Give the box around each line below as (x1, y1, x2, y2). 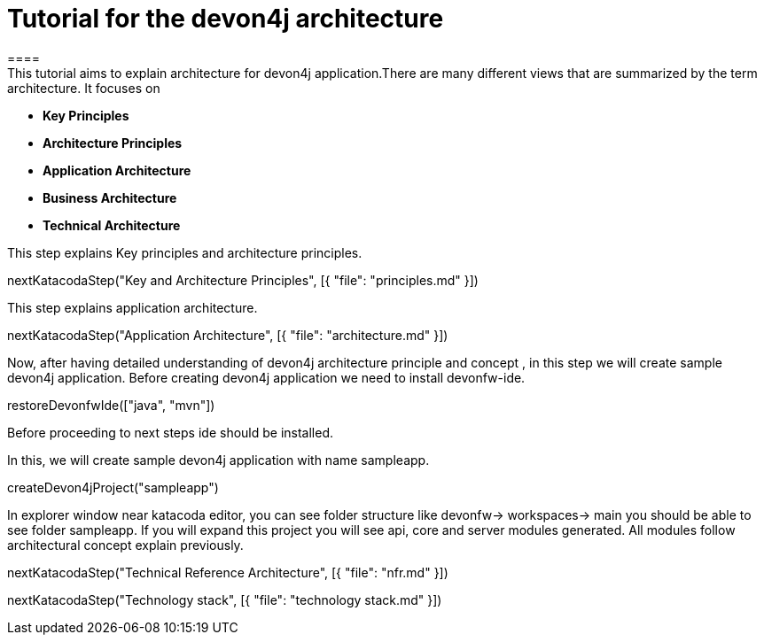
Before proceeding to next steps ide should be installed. (7, 424, 334, 440)
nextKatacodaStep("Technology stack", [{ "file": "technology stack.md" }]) (7, 592, 442, 607)
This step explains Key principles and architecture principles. (7, 244, 363, 260)
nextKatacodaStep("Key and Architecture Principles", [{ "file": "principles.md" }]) (7, 272, 479, 288)
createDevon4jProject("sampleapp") (7, 479, 219, 495)
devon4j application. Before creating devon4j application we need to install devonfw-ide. (7, 369, 526, 385)
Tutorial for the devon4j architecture (7, 4, 444, 34)
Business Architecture (43, 190, 177, 205)
